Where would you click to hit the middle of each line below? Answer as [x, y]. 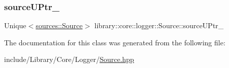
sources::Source [59, 25]
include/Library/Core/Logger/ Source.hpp [69, 59]
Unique [15, 25]
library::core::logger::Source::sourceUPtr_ [159, 25]
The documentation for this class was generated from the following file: [115, 42]
